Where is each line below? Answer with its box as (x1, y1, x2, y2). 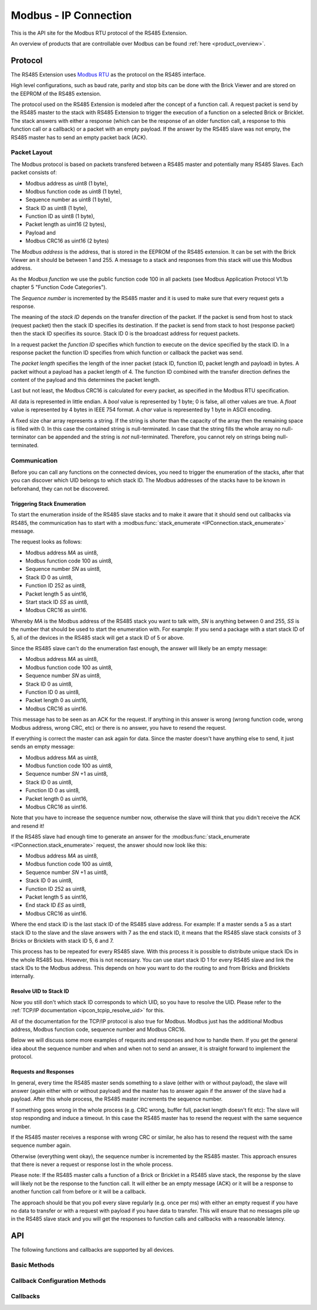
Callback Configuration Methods (11, 1276, 106, 1285)
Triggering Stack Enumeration (11, 500, 86, 507)
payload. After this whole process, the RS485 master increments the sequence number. (11, 1095, 223, 1103)
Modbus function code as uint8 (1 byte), (25, 188, 123, 195)
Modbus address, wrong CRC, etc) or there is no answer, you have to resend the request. (11, 724, 227, 731)
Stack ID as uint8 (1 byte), (25, 204, 88, 211)
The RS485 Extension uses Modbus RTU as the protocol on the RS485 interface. (11, 71, 206, 78)
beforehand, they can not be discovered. (11, 485, 110, 492)
